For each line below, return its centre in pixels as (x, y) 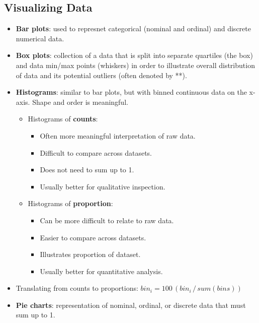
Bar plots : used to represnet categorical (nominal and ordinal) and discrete (133, 28)
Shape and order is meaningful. (80, 102)
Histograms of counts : (63, 119)
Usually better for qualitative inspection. (103, 186)
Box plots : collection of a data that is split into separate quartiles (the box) (134, 55)
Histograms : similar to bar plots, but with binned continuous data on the (131, 92)
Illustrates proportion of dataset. (90, 254)
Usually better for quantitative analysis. (101, 271)
